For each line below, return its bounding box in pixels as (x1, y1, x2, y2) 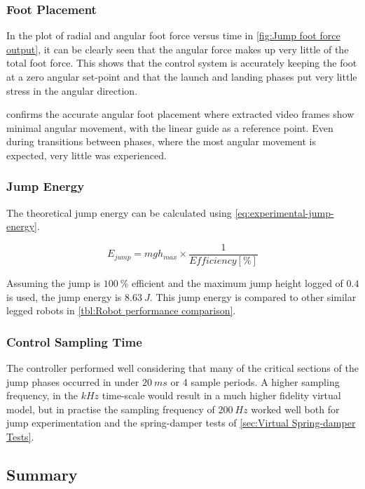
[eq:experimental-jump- (235, 205, 334, 220)
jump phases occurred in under (6, 374, 139, 389)
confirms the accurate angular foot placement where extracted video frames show (6, 107, 354, 121)
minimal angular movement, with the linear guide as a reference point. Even (6, 120, 333, 135)
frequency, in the (6, 388, 78, 403)
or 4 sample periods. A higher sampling (170, 374, 340, 389)
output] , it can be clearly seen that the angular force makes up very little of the (6, 41, 349, 56)
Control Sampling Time (6, 333, 142, 350)
